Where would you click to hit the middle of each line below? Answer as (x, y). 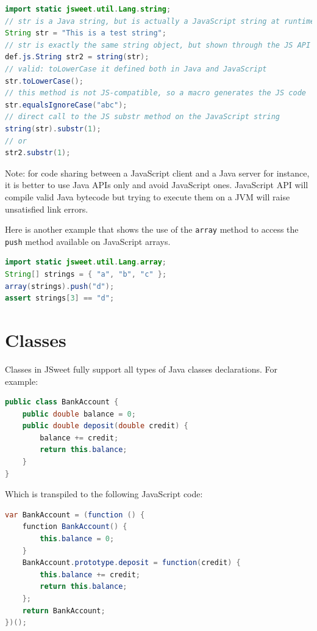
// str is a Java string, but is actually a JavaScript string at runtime (160, 21)
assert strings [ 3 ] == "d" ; (60, 298)
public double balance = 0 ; (79, 414)
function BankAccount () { (75, 527)
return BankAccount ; (64, 611)
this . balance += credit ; (90, 574)
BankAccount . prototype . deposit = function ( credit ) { (131, 563)
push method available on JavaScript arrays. (88, 241)
